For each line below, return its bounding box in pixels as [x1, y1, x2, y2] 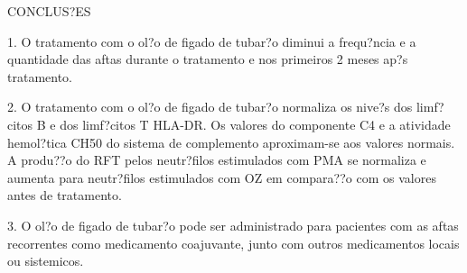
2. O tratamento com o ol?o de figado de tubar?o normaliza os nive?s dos [7, 97, 413, 116]
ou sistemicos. [7, 251, 84, 270]
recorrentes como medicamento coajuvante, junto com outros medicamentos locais [7, 233, 460, 252]
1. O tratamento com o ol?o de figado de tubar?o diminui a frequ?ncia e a [7, 32, 416, 50]
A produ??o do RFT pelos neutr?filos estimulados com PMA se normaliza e [7, 150, 426, 169]
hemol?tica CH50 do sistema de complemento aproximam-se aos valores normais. [7, 132, 455, 151]
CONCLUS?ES [7, 2, 91, 20]
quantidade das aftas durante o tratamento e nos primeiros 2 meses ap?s [7, 50, 408, 68]
